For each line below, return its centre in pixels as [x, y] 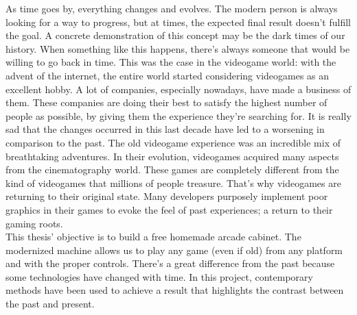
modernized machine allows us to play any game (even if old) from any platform [174, 250]
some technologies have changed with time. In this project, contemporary [159, 276]
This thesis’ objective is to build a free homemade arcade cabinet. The [153, 237]
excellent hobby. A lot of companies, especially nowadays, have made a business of [178, 89]
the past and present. [50, 304]
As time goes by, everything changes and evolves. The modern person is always [172, 8]
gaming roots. [34, 223]
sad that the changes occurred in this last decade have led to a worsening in [165, 129]
